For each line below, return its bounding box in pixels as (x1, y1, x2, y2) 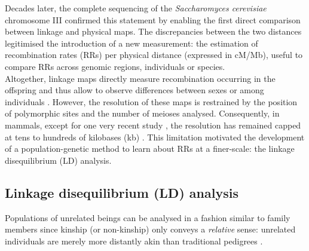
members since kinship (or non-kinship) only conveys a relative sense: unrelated (5, 223, 296, 235)
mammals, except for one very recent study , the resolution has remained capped (5, 118, 301, 131)
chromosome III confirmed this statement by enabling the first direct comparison (5, 13, 301, 26)
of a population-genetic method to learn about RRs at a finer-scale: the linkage (5, 142, 295, 155)
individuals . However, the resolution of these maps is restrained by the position (5, 95, 298, 108)
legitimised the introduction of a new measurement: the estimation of (5, 36, 258, 49)
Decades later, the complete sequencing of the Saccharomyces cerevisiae (5, 2, 267, 14)
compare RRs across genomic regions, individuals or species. (5, 60, 225, 72)
